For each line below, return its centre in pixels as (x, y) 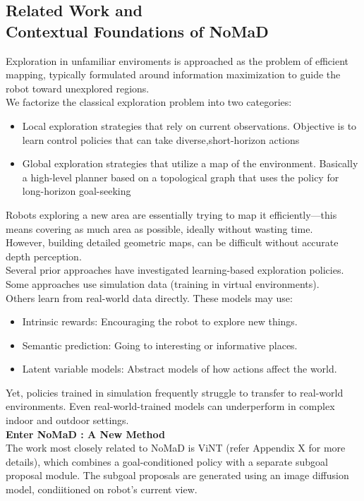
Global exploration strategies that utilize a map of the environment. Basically (190, 163)
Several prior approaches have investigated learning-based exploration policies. (175, 270)
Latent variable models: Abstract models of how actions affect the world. (180, 369)
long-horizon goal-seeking (77, 191)
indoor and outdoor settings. (67, 420)
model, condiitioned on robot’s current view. (102, 489)
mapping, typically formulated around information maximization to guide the (173, 74)
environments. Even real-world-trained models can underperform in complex (170, 406)
